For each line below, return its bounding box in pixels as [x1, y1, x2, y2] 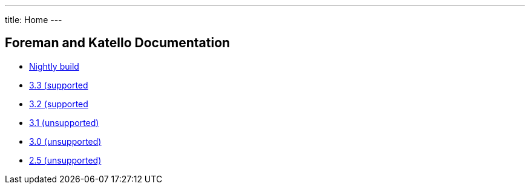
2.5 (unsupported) [29, 154, 102, 165]
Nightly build [29, 61, 79, 71]
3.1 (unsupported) [29, 117, 99, 128]
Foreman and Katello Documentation [5, 35, 231, 51]
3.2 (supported [29, 98, 88, 109]
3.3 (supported [29, 79, 88, 90]
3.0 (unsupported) [29, 136, 102, 147]
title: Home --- [5, 15, 62, 25]
